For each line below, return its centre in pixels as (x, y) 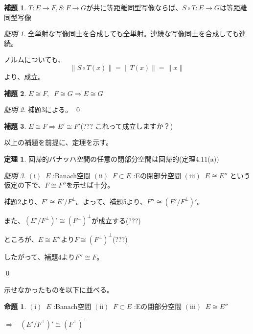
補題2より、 (23, 201)
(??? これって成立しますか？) (127, 126)
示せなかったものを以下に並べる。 (59, 289)
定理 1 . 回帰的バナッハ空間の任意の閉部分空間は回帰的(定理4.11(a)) (112, 158)
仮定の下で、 (24, 185)
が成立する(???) (116, 220)
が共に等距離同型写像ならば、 (134, 7)
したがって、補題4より (40, 256)
